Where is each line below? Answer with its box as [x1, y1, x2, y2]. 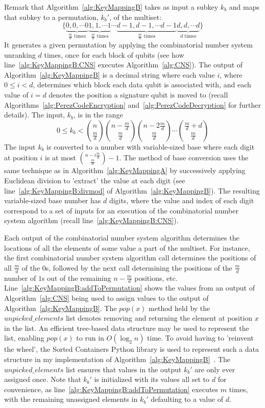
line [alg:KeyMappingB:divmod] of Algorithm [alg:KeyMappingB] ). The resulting [4, 185, 260, 196]
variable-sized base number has [4, 195, 101, 206]
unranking [4, 49, 36, 60]
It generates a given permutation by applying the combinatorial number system [4, 39, 253, 50]
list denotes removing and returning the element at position [65, 313, 253, 323]
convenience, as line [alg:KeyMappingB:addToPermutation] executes [4, 383, 219, 394]
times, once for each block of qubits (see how [44, 49, 184, 60]
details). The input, [4, 109, 65, 120]
